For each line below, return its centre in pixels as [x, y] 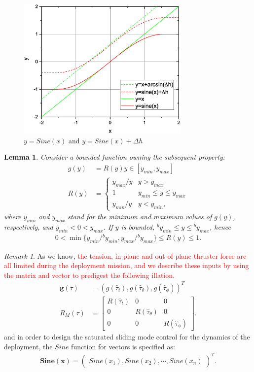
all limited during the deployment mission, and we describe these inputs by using [127, 265]
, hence [220, 226]
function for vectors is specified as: [123, 346]
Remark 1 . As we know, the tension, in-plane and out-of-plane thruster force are [125, 255]
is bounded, [138, 226]
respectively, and [29, 226]
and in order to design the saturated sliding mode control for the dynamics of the [127, 337]
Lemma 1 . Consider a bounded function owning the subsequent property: [115, 157]
